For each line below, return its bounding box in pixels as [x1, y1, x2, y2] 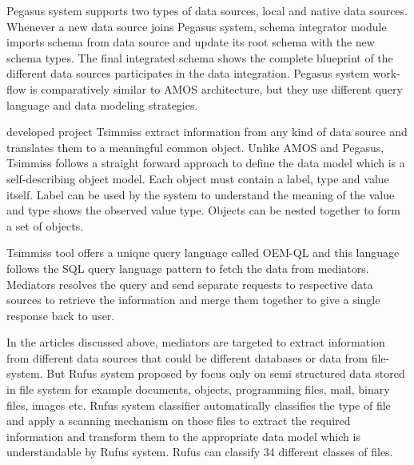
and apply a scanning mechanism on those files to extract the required [6, 412, 351, 429]
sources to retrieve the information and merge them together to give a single [6, 291, 380, 308]
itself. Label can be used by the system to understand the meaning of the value [6, 186, 395, 202]
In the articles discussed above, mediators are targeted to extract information [6, 334, 385, 351]
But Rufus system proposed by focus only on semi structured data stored [46, 365, 405, 382]
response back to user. [6, 307, 115, 323]
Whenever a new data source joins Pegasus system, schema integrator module [6, 18, 387, 34]
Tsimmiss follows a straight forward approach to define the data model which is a [6, 154, 405, 171]
